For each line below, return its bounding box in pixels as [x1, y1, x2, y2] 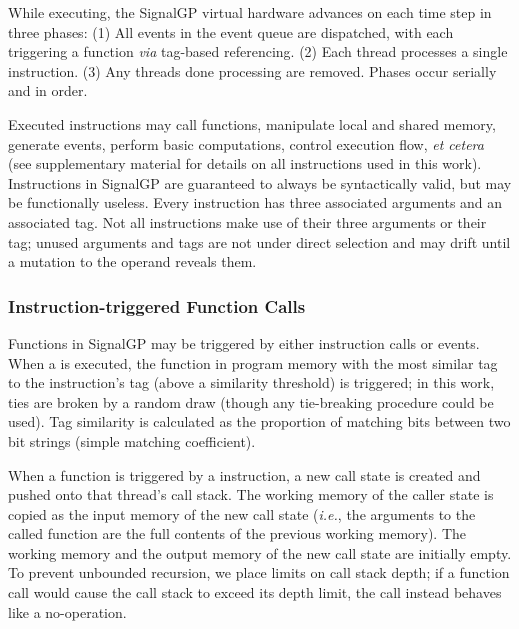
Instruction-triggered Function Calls [8, 293, 306, 318]
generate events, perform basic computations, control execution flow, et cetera [8, 133, 484, 154]
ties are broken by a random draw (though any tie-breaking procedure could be [8, 391, 494, 412]
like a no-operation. [8, 601, 127, 622]
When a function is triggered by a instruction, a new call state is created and [8, 464, 481, 485]
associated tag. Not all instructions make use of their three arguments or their [8, 211, 487, 232]
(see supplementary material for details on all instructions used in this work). [8, 153, 482, 174]
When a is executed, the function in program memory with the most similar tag [8, 352, 498, 373]
